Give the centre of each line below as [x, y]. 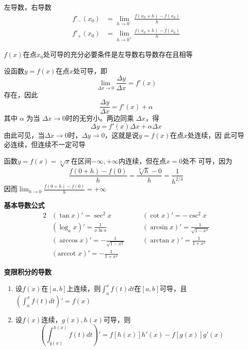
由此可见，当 [24, 135]
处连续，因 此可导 [216, 135]
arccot [67, 254]
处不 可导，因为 [207, 160]
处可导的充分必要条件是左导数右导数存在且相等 [118, 54]
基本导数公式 [24, 205]
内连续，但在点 [142, 160]
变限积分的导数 [28, 272]
